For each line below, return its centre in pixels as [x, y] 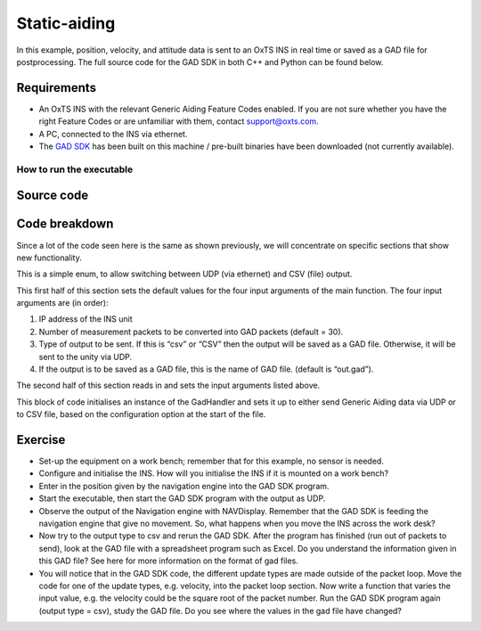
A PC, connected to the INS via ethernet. [113, 134]
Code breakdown [65, 224]
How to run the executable [75, 169]
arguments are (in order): [62, 303]
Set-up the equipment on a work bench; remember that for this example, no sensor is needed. [212, 461]
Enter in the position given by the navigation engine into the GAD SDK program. [184, 486]
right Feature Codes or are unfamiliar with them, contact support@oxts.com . [179, 121]
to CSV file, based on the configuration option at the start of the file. [141, 414]
